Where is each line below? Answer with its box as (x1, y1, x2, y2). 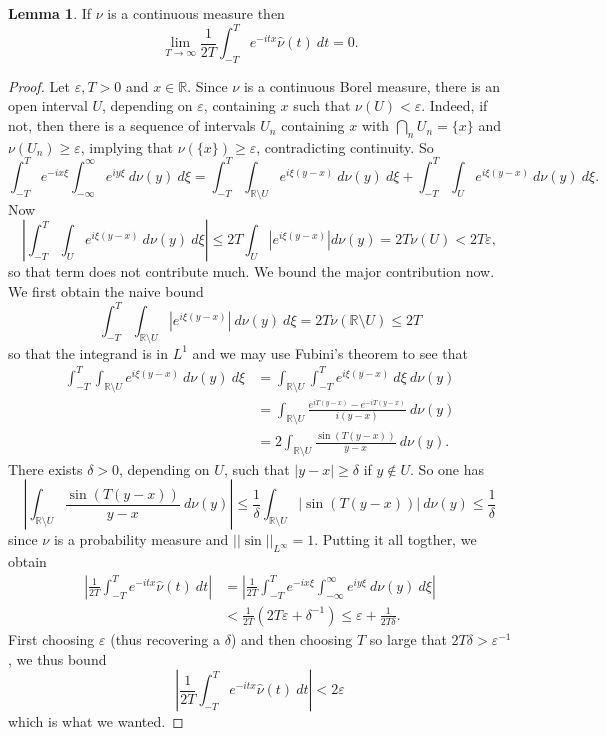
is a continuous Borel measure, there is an (243, 75, 500, 96)
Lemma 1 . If (8, 3, 92, 23)
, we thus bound (8, 648, 107, 669)
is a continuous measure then (107, 3, 285, 23)
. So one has (410, 458, 485, 479)
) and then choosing (230, 628, 353, 649)
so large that (369, 628, 447, 649)
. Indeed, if (421, 95, 488, 116)
